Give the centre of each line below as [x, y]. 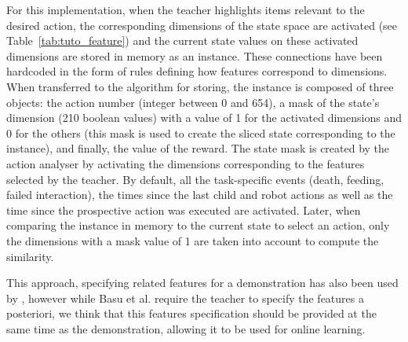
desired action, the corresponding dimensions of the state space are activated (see [202, 25]
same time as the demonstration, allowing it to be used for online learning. [186, 328]
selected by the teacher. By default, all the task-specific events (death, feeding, [195, 179]
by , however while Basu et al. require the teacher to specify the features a [185, 298]
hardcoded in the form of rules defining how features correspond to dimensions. [197, 71]
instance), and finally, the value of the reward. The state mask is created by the [198, 148]
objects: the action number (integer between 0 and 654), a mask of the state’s [193, 102]
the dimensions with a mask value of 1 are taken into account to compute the [193, 240]
